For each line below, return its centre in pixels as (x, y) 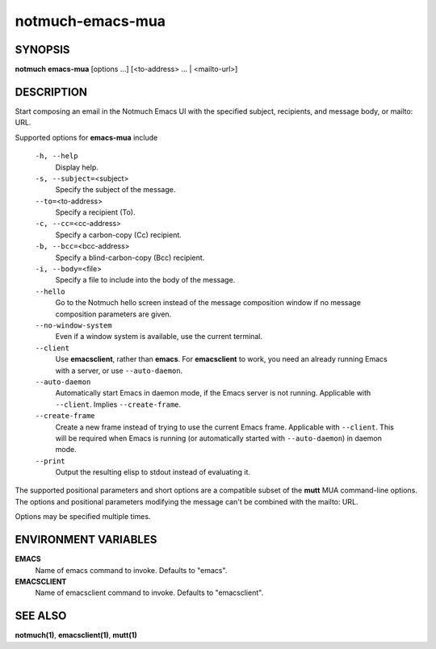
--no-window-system (73, 326)
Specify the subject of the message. (115, 190)
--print (50, 461)
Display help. (77, 167)
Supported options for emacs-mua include (86, 137)
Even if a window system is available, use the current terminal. (159, 337)
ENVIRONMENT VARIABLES (86, 540)
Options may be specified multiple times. (83, 517)
